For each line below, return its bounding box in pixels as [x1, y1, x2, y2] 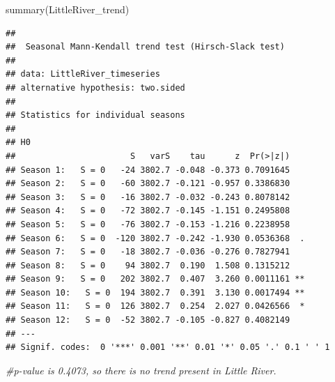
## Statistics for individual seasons [6, 110, 185, 121]
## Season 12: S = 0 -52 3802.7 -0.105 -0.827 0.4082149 [6, 315, 290, 326]
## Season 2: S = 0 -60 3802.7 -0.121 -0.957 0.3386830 [6, 178, 290, 189]
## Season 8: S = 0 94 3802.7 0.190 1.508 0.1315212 [6, 260, 290, 270]
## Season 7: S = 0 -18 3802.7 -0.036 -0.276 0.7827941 [6, 247, 290, 257]
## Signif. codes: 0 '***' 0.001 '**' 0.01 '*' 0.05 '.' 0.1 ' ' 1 [6, 342, 330, 353]
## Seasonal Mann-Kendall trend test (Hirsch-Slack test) [6, 42, 285, 52]
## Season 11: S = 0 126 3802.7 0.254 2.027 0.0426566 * [6, 301, 305, 312]
